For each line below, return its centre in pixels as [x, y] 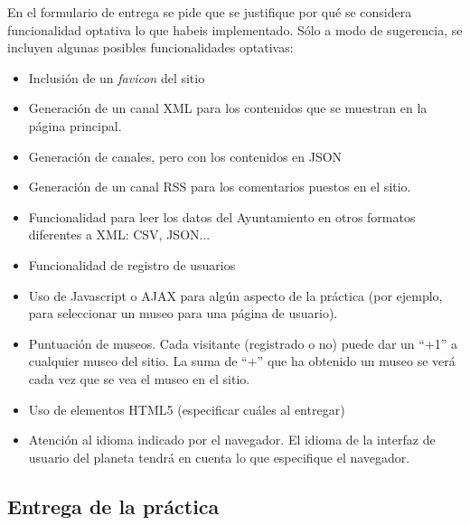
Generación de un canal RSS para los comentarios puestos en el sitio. [220, 187]
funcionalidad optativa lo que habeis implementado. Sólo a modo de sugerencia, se [235, 29]
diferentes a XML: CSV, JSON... [119, 234]
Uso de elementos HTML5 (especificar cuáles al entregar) [187, 409]
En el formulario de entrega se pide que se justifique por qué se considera [210, 12]
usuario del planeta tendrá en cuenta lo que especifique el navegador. [219, 457]
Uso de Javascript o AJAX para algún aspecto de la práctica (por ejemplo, [235, 295]
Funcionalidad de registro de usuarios [132, 264]
